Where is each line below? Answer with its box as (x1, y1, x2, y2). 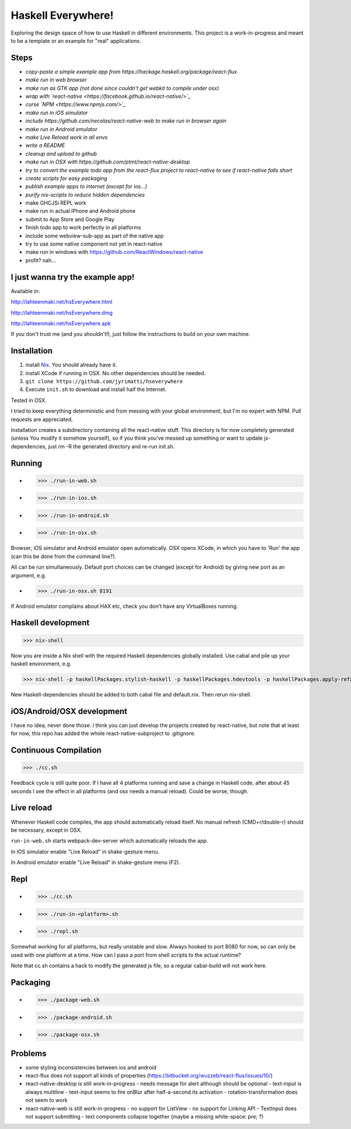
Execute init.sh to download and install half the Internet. (25, 386, 167, 393)
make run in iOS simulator (25, 109, 88, 116)
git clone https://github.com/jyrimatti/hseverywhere (25, 378, 183, 385)
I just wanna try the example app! (11, 272, 135, 282)
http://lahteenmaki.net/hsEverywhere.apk (11, 319, 111, 327)
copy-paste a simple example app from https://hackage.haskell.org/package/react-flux (25, 68, 237, 75)
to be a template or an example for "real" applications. (11, 37, 142, 44)
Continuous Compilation (11, 745, 102, 756)
